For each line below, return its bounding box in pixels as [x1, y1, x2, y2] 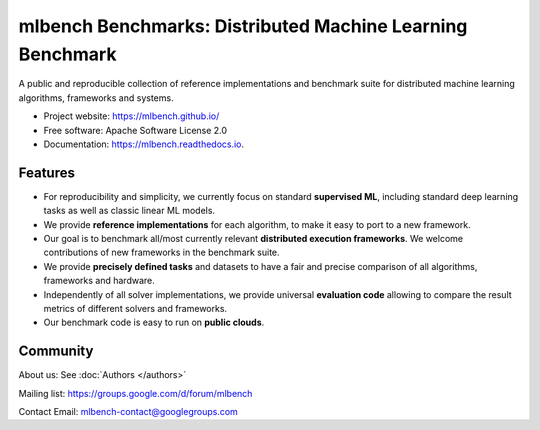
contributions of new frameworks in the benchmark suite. [43, 246, 280, 259]
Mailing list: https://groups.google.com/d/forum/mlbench [18, 387, 253, 399]
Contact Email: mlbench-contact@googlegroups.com [18, 406, 239, 418]
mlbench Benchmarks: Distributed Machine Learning [18, 15, 468, 37]
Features [18, 164, 75, 181]
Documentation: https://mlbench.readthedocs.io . [43, 138, 245, 150]
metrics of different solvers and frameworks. [43, 302, 228, 314]
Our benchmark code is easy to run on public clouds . [43, 316, 265, 329]
